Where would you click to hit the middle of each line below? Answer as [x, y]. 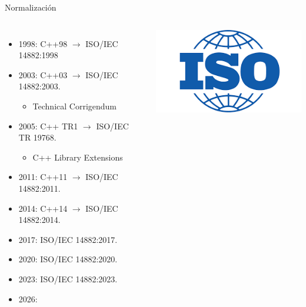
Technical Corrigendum [75, 106]
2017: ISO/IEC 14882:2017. [68, 239]
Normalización [31, 7]
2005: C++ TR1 [48, 126]
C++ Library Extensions [78, 157]
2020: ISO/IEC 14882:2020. [68, 259]
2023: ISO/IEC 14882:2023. [68, 278]
